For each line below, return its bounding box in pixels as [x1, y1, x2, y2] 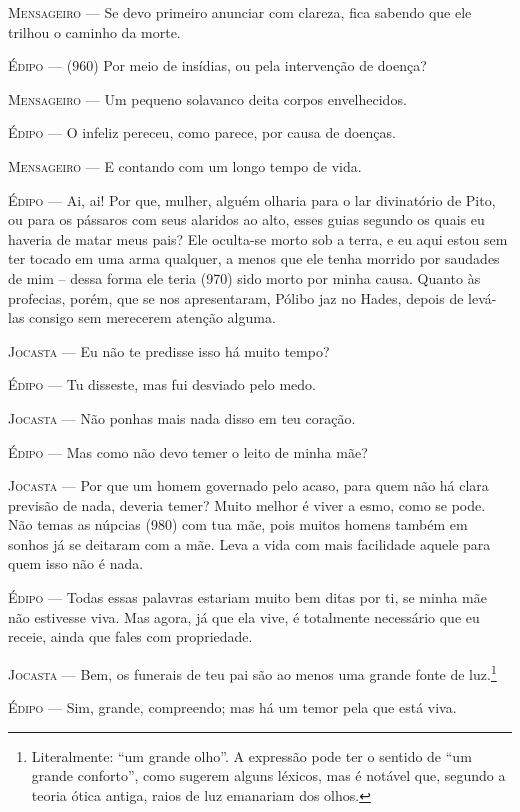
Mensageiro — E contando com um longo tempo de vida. [8, 155, 362, 176]
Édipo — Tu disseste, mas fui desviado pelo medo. [8, 374, 316, 395]
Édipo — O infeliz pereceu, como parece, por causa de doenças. [8, 122, 396, 143]
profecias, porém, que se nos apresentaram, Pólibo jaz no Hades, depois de [8, 287, 464, 308]
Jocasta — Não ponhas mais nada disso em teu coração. [8, 407, 356, 428]
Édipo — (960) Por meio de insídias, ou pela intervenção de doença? [8, 55, 427, 76]
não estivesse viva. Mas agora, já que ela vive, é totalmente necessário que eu [8, 606, 480, 627]
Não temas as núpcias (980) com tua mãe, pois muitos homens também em [8, 514, 468, 535]
